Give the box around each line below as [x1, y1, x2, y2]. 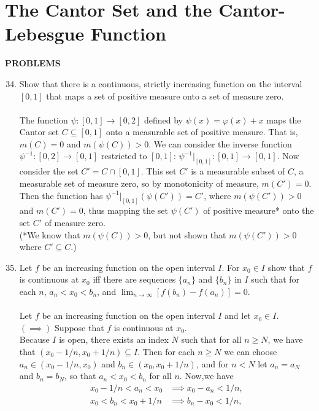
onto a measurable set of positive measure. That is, [106, 125, 298, 138]
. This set [140, 165, 177, 178]
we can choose [224, 345, 277, 358]
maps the [266, 113, 301, 126]
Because [19, 333, 50, 346]
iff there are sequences [93, 273, 176, 286]
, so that [64, 369, 96, 382]
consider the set [19, 165, 79, 178]
